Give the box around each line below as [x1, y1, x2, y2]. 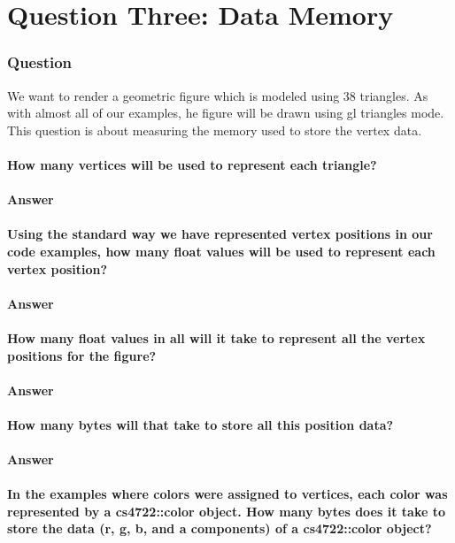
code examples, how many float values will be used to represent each [7, 241, 436, 260]
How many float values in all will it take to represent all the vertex [7, 328, 426, 347]
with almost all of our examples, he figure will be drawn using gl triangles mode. [7, 103, 444, 122]
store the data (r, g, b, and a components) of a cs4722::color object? [7, 519, 432, 538]
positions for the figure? [7, 346, 157, 364]
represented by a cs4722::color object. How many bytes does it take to [7, 501, 445, 520]
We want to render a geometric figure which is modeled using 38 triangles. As [7, 86, 428, 104]
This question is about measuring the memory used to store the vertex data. [7, 120, 422, 139]
